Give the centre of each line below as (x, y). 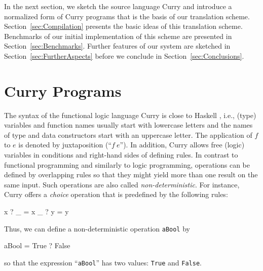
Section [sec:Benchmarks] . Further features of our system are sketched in (117, 46)
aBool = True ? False (37, 245)
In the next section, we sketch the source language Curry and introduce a (118, 6)
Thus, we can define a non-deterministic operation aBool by (97, 228)
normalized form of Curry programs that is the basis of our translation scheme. (127, 16)
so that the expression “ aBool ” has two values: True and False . (103, 262)
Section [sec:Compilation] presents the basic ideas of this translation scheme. (123, 26)
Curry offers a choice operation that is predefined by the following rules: (116, 194)
